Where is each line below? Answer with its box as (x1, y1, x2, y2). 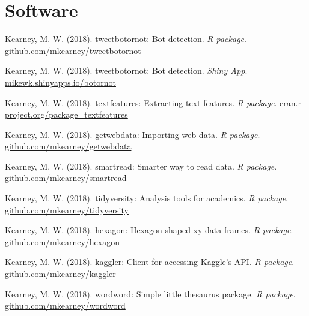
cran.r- (280, 96, 304, 109)
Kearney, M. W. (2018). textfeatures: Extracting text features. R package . (5, 96, 277, 109)
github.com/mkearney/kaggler (5, 267, 116, 280)
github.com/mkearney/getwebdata (5, 140, 132, 152)
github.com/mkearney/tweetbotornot (5, 44, 141, 56)
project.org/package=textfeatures (5, 108, 128, 121)
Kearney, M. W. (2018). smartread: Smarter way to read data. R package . (5, 159, 277, 172)
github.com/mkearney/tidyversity (5, 203, 129, 216)
